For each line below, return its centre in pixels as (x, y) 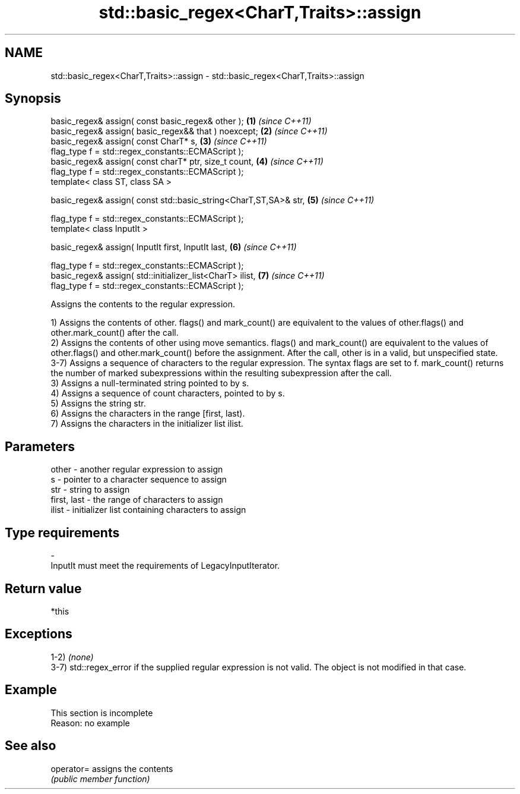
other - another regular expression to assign (137, 470)
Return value (43, 588)
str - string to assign (90, 490)
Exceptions (39, 634)
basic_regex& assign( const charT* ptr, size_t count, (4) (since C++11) (187, 162)
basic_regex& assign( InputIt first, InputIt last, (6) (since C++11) (174, 247)
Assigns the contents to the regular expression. (143, 304)
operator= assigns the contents (112, 768)
